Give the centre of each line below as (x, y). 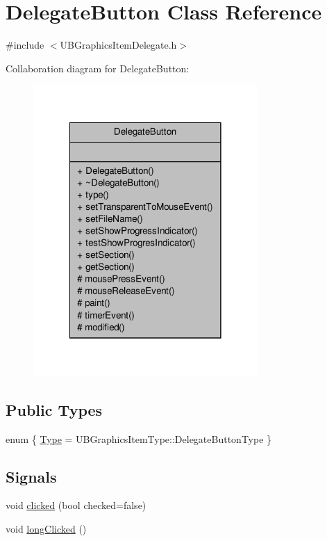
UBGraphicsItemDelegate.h (118, 45)
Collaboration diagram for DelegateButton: (98, 68)
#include (25, 45)
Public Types (54, 409)
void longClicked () (46, 528)
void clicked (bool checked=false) (76, 505)
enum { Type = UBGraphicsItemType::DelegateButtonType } (139, 438)
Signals (31, 476)
